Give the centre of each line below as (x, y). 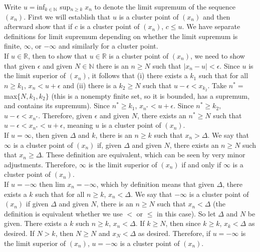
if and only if (201, 164)
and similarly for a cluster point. (108, 46)
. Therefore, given (65, 115)
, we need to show (218, 55)
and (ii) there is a (90, 85)
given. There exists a (36, 223)
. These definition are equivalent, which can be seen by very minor (144, 155)
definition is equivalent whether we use (63, 213)
